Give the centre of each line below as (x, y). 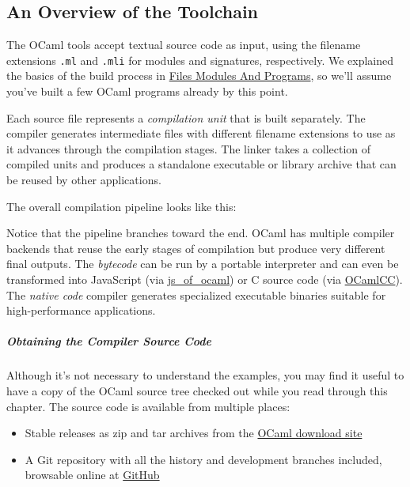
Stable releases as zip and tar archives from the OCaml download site (194, 433)
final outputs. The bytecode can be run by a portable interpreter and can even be (203, 264)
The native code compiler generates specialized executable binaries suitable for (196, 294)
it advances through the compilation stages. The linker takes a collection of (189, 148)
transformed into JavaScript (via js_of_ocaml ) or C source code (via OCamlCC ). (205, 279)
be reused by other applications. (84, 180)
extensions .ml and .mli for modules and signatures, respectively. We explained (200, 60)
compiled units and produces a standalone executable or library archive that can (201, 164)
